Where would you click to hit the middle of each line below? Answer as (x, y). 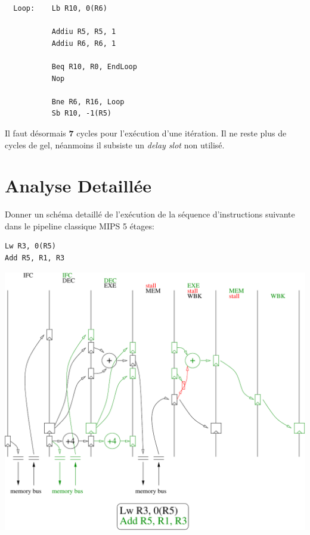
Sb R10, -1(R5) (81, 113)
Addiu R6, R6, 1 (84, 43)
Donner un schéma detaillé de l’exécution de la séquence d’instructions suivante (150, 214)
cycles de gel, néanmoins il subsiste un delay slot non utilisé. (115, 144)
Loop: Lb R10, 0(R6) (60, 8)
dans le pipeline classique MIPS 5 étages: (80, 225)
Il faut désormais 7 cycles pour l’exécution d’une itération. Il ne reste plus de (146, 133)
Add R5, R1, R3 (35, 258)
